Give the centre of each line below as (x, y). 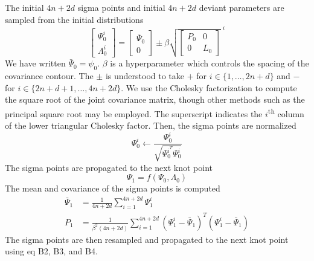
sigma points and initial (121, 7)
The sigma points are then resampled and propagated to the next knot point (147, 239)
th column (286, 112)
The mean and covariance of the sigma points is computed (113, 188)
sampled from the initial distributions (74, 19)
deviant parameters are (242, 7)
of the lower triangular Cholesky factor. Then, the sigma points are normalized (151, 125)
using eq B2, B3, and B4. (51, 251)
